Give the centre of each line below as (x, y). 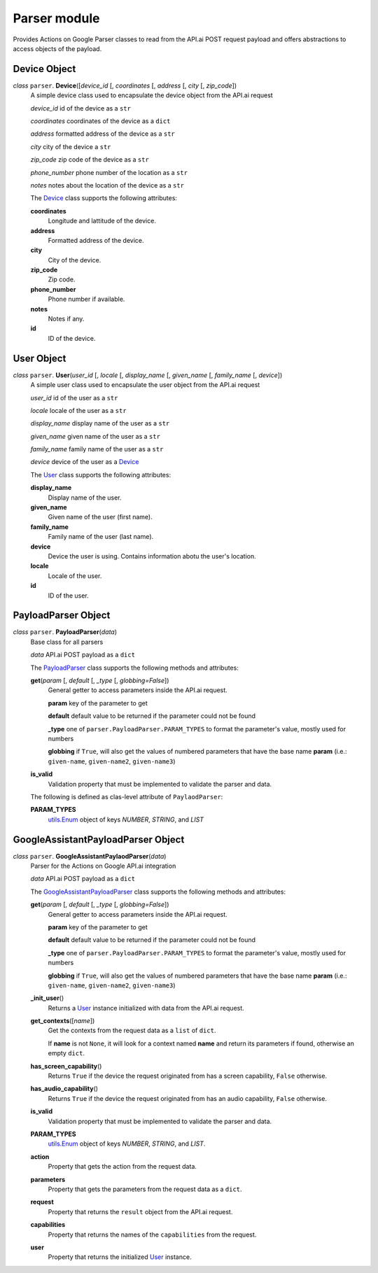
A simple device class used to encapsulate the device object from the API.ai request (152, 95)
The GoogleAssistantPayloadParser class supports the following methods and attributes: (158, 892)
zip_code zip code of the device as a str (90, 160)
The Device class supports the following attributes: (104, 198)
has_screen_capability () (66, 1066)
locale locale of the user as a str (78, 410)
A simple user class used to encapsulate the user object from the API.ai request (145, 385)
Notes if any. (66, 319)
